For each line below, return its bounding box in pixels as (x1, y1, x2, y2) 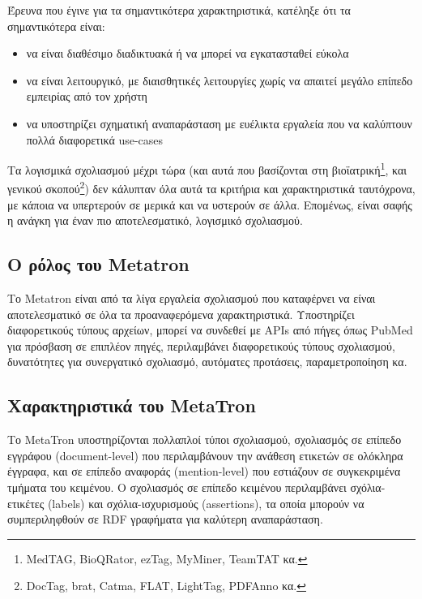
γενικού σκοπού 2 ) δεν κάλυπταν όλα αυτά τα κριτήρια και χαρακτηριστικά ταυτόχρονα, (7, 178, 416, 197)
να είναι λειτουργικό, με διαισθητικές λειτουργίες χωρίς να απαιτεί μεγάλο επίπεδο (26, 71, 413, 88)
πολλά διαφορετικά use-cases (26, 131, 164, 148)
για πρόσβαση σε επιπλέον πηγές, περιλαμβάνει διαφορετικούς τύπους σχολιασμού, (7, 337, 395, 354)
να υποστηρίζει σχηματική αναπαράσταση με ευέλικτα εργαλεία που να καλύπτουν (26, 114, 412, 131)
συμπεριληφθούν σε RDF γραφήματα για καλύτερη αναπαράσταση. (7, 511, 323, 528)
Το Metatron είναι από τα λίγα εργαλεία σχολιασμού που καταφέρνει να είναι (7, 290, 376, 307)
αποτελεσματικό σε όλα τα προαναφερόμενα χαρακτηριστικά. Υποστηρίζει (7, 305, 355, 322)
